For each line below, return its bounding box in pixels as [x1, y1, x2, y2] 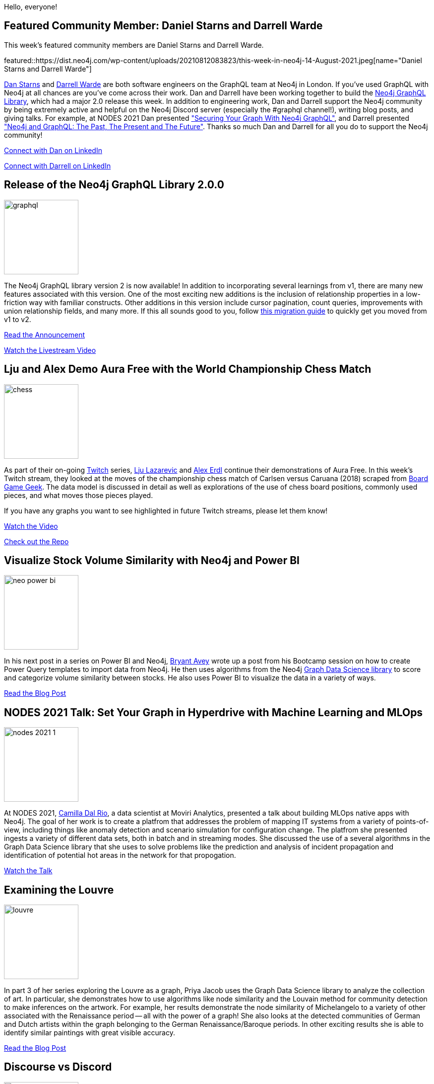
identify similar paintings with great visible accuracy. [4, 1028, 175, 1037]
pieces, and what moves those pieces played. [4, 491, 153, 500]
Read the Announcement [4, 330, 85, 339]
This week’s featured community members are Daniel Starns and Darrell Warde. [4, 40, 264, 49]
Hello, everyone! [4, 2, 58, 11]
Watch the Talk [4, 866, 53, 875]
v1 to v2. [4, 315, 31, 324]
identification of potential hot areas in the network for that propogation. [4, 851, 236, 860]
